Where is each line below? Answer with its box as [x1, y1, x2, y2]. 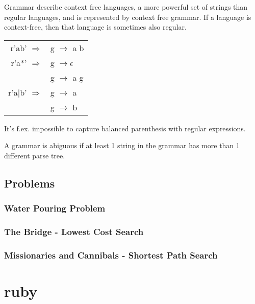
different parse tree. [4, 150, 65, 160]
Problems [4, 175, 55, 191]
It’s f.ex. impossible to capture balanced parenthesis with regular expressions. [4, 123, 246, 133]
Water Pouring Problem [4, 202, 106, 215]
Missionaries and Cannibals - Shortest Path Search [4, 248, 218, 261]
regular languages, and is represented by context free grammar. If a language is [4, 11, 251, 22]
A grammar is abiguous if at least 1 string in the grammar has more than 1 [4, 140, 240, 151]
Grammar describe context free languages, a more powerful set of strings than [4, 2, 248, 12]
